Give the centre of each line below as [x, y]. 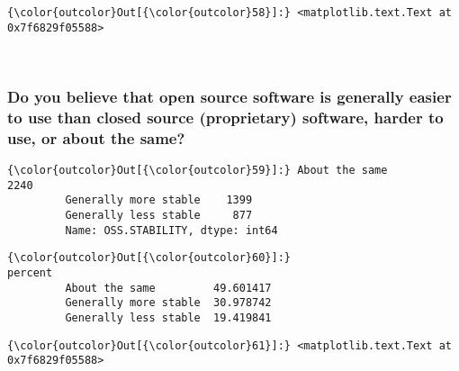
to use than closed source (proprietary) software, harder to [225, 117]
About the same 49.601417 [168, 288]
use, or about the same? [96, 137]
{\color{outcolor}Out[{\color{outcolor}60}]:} [149, 258]
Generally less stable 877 [159, 215]
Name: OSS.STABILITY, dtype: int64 [171, 230]
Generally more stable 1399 [159, 200]
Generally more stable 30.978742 [168, 303]
